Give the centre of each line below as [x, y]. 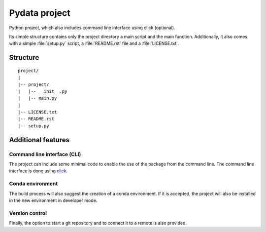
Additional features [39, 140]
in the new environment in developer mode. [53, 200]
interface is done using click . [38, 171]
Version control [28, 213]
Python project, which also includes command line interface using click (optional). [92, 28]
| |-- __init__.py [43, 91]
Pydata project [40, 13]
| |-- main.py [37, 98]
